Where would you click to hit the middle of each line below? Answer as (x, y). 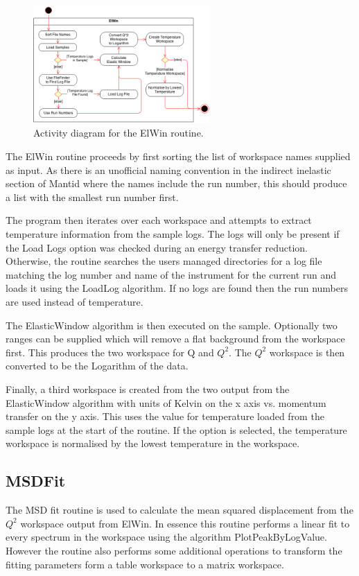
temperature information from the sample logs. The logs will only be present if (173, 234)
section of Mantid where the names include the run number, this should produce (176, 183)
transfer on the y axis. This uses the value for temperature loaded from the (165, 416)
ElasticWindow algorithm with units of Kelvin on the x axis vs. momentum (166, 402)
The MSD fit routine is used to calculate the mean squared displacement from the (179, 510)
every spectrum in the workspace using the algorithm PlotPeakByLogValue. (166, 537)
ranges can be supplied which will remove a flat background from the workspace (175, 339)
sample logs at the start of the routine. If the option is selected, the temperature (176, 429)
